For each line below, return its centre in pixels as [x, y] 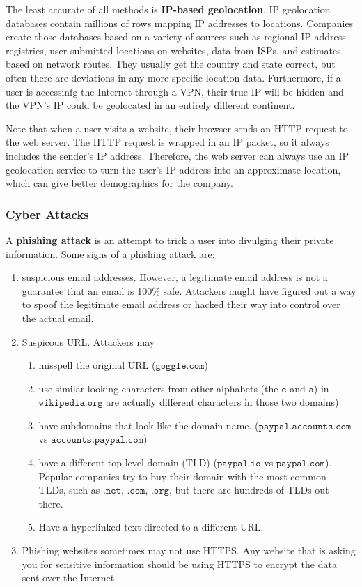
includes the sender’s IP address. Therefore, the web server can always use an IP [178, 155]
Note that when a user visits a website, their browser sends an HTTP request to [177, 128]
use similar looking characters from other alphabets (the [158, 388]
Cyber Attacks [47, 214]
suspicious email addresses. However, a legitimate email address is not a [175, 277]
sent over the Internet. [70, 578]
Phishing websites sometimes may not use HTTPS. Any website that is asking [189, 550]
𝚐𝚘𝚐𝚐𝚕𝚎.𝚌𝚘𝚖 [180, 366]
